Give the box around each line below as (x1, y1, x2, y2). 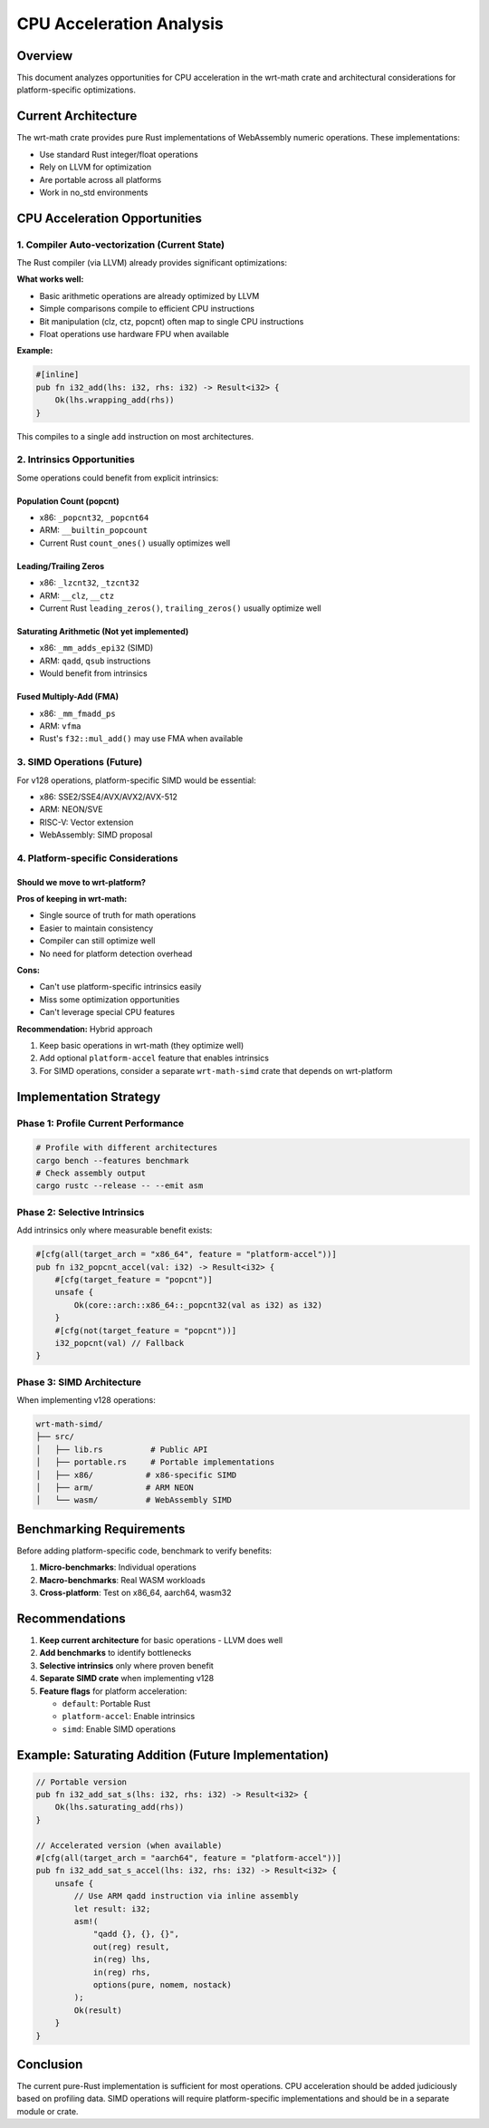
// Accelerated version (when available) (35, 1840, 223, 1851)
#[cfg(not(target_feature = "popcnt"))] (54, 1325, 237, 1336)
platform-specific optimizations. (16, 84, 136, 95)
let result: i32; (73, 1903, 151, 1914)
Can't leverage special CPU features (39, 1007, 176, 1018)
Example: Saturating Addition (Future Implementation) (16, 1747, 330, 1763)
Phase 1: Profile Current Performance (16, 1117, 185, 1129)
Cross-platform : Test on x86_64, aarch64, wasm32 (39, 1587, 232, 1599)
